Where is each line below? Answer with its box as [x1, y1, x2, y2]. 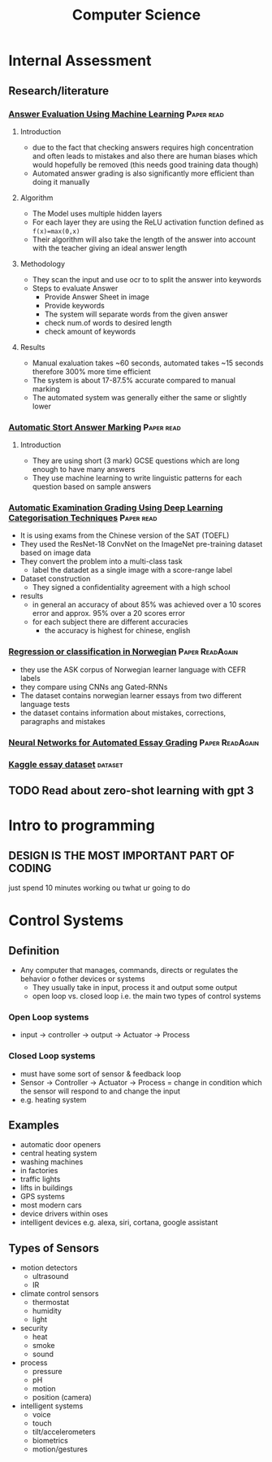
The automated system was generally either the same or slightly [32, 392, 248, 402]
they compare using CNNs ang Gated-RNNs [19, 682, 168, 692]
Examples [8, 1118, 59, 1132]
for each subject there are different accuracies [32, 617, 188, 627]
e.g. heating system [19, 1094, 87, 1104]
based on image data [19, 548, 92, 558]
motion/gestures [32, 1444, 88, 1454]
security [19, 1324, 49, 1333]
